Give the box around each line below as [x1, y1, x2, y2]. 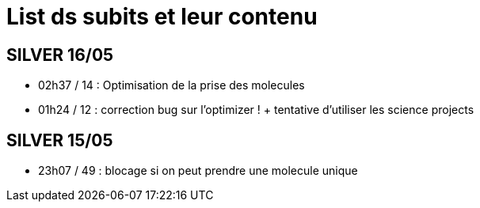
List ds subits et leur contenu [6, 3, 318, 30]
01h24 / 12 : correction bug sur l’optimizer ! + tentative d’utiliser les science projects [38, 103, 474, 117]
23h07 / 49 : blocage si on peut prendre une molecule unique [38, 164, 358, 178]
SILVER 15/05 [6, 130, 113, 150]
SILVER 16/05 [6, 44, 114, 65]
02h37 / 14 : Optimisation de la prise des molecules [38, 78, 305, 93]
